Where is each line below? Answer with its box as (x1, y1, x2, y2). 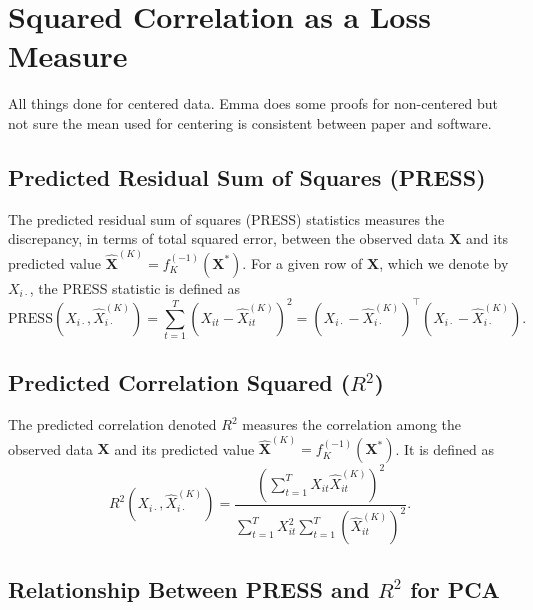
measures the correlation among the (242, 414, 462, 435)
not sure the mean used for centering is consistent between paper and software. (8, 112, 492, 133)
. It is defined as (395, 438, 495, 459)
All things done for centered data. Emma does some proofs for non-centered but (8, 93, 498, 114)
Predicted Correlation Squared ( (8, 367, 351, 398)
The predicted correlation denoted (8, 414, 217, 435)
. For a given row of (242, 252, 363, 273)
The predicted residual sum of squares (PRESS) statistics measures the (8, 208, 445, 229)
